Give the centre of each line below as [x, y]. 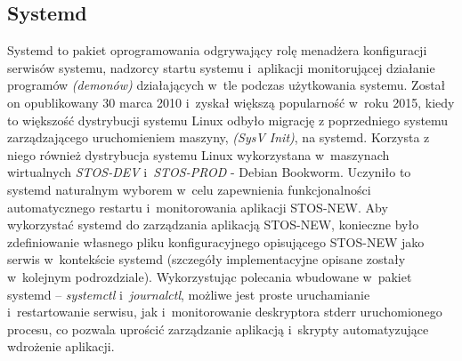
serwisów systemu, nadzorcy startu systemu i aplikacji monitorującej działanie [221, 67]
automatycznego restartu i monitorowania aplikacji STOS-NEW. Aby [198, 207]
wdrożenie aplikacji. [61, 346]
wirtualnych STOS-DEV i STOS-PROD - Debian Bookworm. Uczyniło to [209, 172]
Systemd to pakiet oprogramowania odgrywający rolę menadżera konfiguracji [217, 50]
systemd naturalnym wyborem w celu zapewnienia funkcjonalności [189, 189]
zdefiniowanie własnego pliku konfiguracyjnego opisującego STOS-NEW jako [216, 241]
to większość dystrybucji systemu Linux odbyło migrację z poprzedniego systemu [228, 120]
